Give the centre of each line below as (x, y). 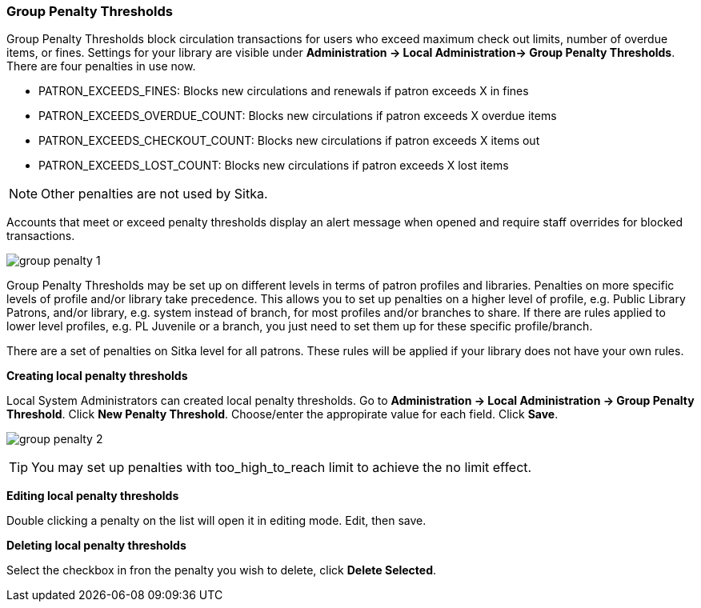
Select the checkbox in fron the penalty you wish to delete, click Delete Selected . (222, 570)
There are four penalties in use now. (101, 66)
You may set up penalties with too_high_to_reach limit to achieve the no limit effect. (282, 468)
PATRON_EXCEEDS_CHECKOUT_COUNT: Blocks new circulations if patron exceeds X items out (289, 141)
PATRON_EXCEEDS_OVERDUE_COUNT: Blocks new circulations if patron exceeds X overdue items (298, 116)
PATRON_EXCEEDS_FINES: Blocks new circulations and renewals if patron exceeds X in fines (284, 91)
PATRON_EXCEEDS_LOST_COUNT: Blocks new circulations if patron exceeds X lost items (274, 166)
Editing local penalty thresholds (93, 496)
